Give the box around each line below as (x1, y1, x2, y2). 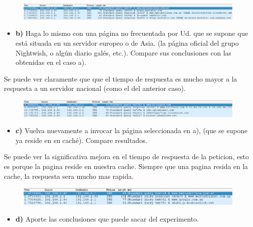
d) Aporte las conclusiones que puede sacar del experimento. (15, 214, 199, 224)
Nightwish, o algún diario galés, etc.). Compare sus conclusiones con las (15, 47, 231, 57)
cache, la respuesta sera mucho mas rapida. (4, 170, 134, 181)
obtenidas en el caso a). (15, 57, 87, 67)
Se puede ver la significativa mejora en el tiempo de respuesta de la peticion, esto (4, 151, 249, 162)
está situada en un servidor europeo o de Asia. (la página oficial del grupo (15, 38, 239, 48)
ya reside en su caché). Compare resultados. (15, 135, 148, 145)
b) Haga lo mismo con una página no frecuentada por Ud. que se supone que (15, 28, 248, 38)
